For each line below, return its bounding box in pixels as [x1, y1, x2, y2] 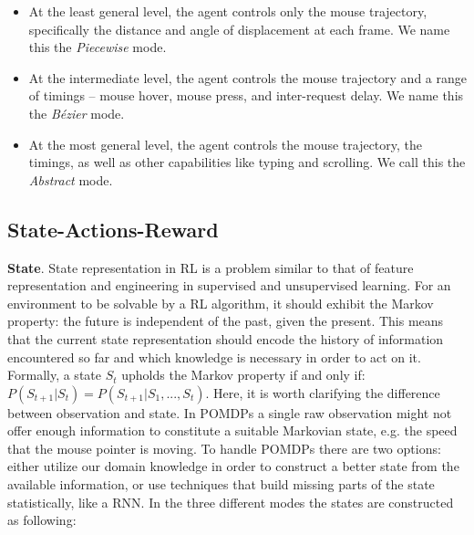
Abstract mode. [28, 170, 113, 189]
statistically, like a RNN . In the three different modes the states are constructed [7, 492, 454, 511]
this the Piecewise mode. [28, 37, 167, 57]
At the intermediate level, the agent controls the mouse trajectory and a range [28, 68, 467, 87]
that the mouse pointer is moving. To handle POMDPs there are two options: [7, 438, 441, 457]
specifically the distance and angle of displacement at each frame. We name [28, 19, 450, 38]
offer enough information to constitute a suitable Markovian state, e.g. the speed [7, 421, 458, 440]
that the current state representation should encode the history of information [7, 329, 444, 348]
